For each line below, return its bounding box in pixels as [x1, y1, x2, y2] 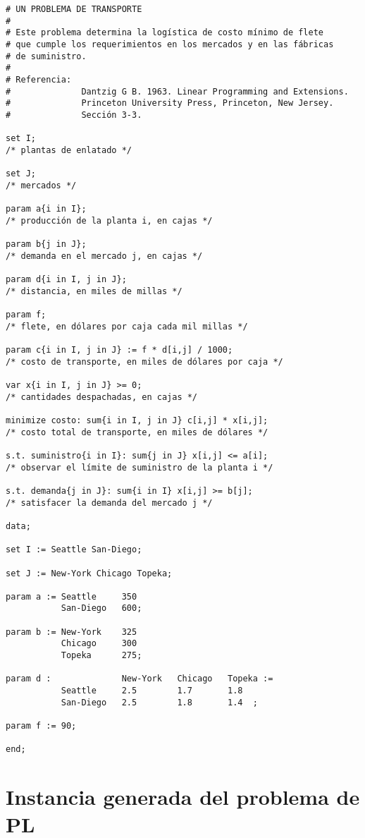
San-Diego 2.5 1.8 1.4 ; [61, 697, 258, 708]
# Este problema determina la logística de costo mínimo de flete [6, 28, 324, 38]
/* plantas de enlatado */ [6, 145, 132, 155]
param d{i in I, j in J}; [6, 274, 127, 285]
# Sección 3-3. [6, 109, 142, 120]
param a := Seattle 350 [6, 591, 137, 602]
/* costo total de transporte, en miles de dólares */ [6, 427, 268, 437]
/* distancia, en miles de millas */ [6, 286, 182, 296]
